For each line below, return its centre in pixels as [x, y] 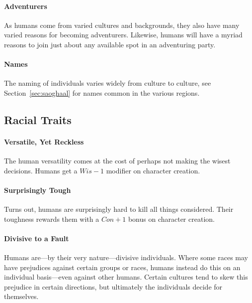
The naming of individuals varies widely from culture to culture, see [108, 83]
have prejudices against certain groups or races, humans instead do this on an [122, 267]
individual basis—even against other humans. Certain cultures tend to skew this [126, 277]
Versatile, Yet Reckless [44, 141]
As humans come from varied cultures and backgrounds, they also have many [122, 25]
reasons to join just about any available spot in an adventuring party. [110, 44]
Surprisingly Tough [38, 190]
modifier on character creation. [153, 170]
